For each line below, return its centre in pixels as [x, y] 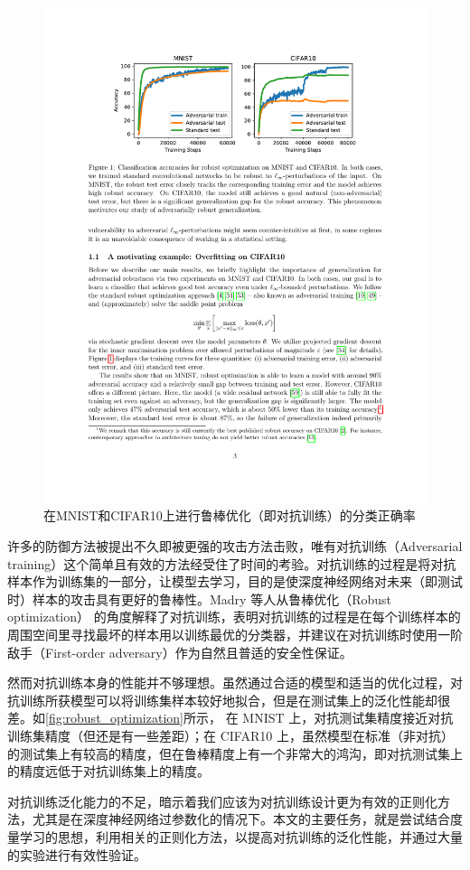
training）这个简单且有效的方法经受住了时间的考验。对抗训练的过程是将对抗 [232, 563]
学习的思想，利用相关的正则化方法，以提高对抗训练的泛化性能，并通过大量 [241, 836]
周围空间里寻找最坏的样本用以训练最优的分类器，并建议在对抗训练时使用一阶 [235, 635]
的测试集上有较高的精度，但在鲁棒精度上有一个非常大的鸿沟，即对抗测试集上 [235, 753]
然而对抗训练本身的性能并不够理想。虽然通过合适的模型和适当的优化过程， [229, 683]
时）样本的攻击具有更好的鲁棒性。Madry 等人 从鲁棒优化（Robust [200, 599]
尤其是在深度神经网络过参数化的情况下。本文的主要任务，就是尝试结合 [241, 819]
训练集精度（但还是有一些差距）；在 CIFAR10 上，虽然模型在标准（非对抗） [230, 736]
